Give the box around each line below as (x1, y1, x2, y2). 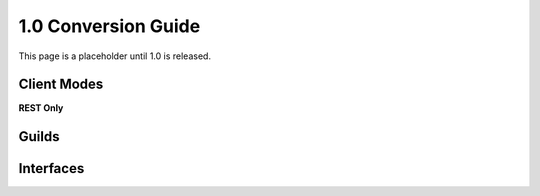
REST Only (18, 102, 64, 114)
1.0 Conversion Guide (18, 15, 201, 37)
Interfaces (18, 160, 85, 177)
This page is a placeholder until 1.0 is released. (18, 50, 212, 62)
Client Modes (18, 76, 104, 93)
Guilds (18, 128, 60, 145)
